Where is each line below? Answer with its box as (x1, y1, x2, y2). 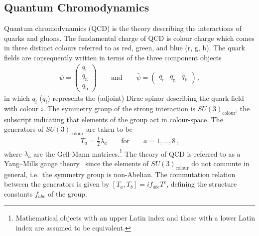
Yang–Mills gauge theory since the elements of (4, 158, 149, 168)
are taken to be (86, 124, 132, 134)
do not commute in (191, 158, 250, 168)
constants (4, 188, 33, 199)
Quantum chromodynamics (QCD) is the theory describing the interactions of (4, 23, 242, 33)
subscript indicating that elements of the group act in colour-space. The (4, 114, 223, 124)
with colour (4, 103, 39, 113)
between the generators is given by (4, 179, 110, 189)
